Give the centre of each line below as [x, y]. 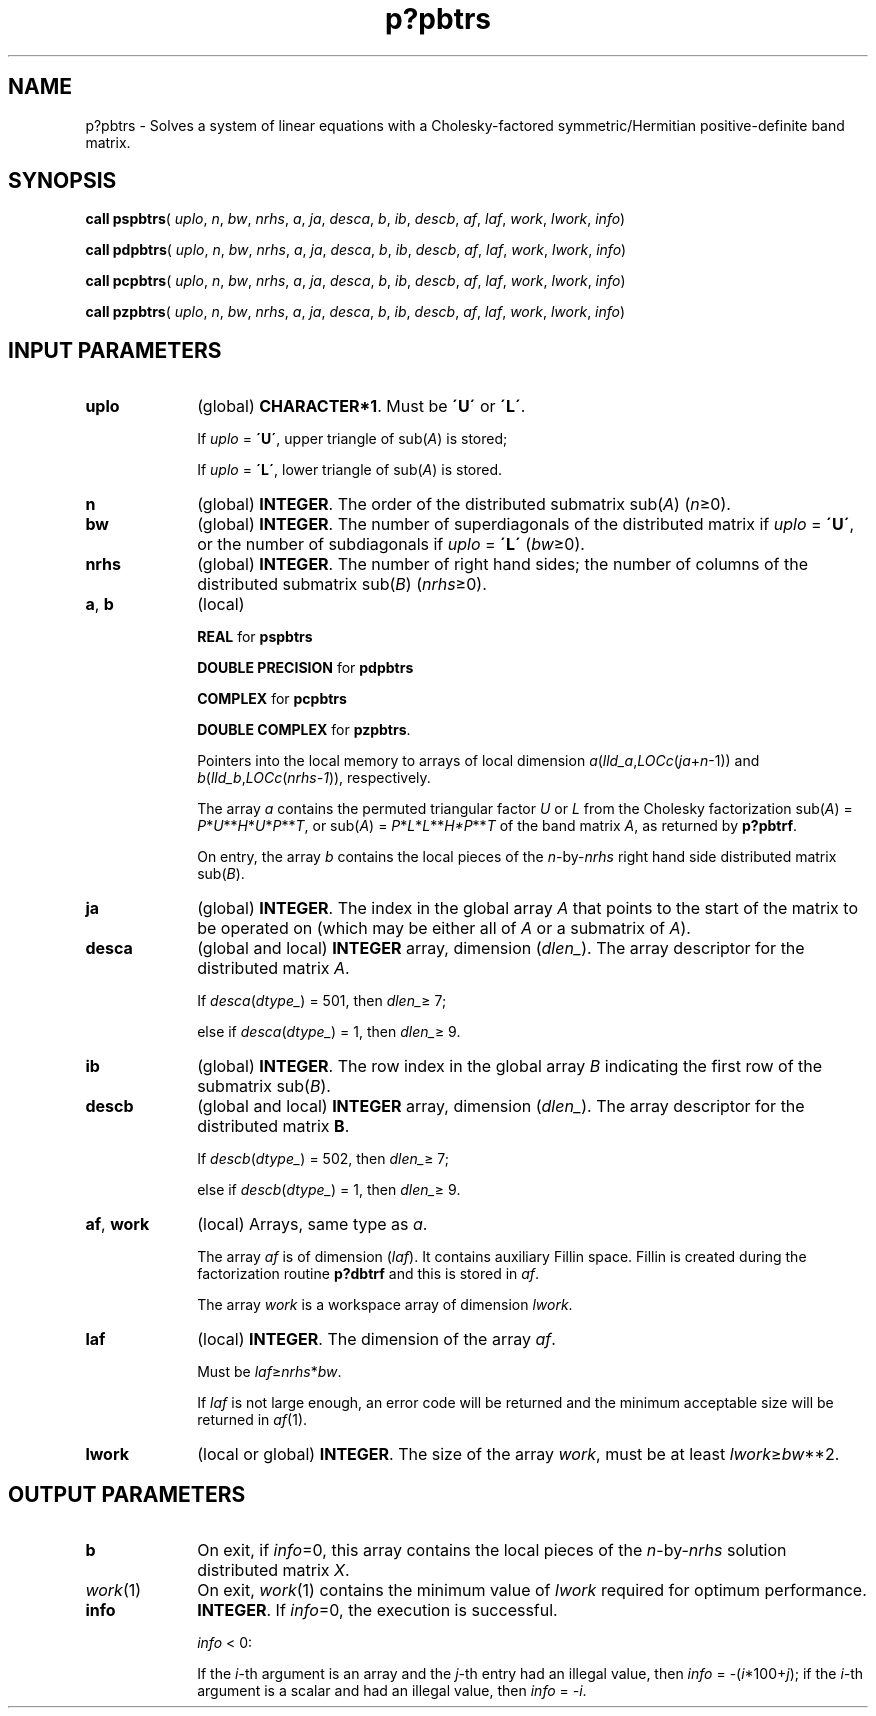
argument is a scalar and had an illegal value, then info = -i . [392, 1691]
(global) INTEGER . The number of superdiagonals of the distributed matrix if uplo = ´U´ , [526, 524]
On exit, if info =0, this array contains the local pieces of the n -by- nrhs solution [492, 1550]
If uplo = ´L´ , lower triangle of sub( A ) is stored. [350, 470]
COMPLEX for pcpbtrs [272, 699]
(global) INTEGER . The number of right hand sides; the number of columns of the [503, 564]
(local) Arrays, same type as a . [312, 1224]
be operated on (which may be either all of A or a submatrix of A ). [444, 928]
